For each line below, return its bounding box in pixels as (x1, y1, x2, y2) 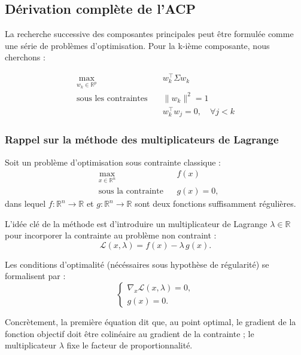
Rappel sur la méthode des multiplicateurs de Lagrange (5, 132, 279, 147)
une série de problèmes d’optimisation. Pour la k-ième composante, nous (5, 39, 270, 51)
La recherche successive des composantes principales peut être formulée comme (5, 27, 294, 40)
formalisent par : (5, 270, 66, 282)
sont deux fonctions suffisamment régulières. (135, 197, 296, 210)
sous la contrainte (98, 187, 164, 196)
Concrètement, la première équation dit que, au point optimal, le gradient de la (5, 316, 296, 328)
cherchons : (5, 51, 45, 63)
